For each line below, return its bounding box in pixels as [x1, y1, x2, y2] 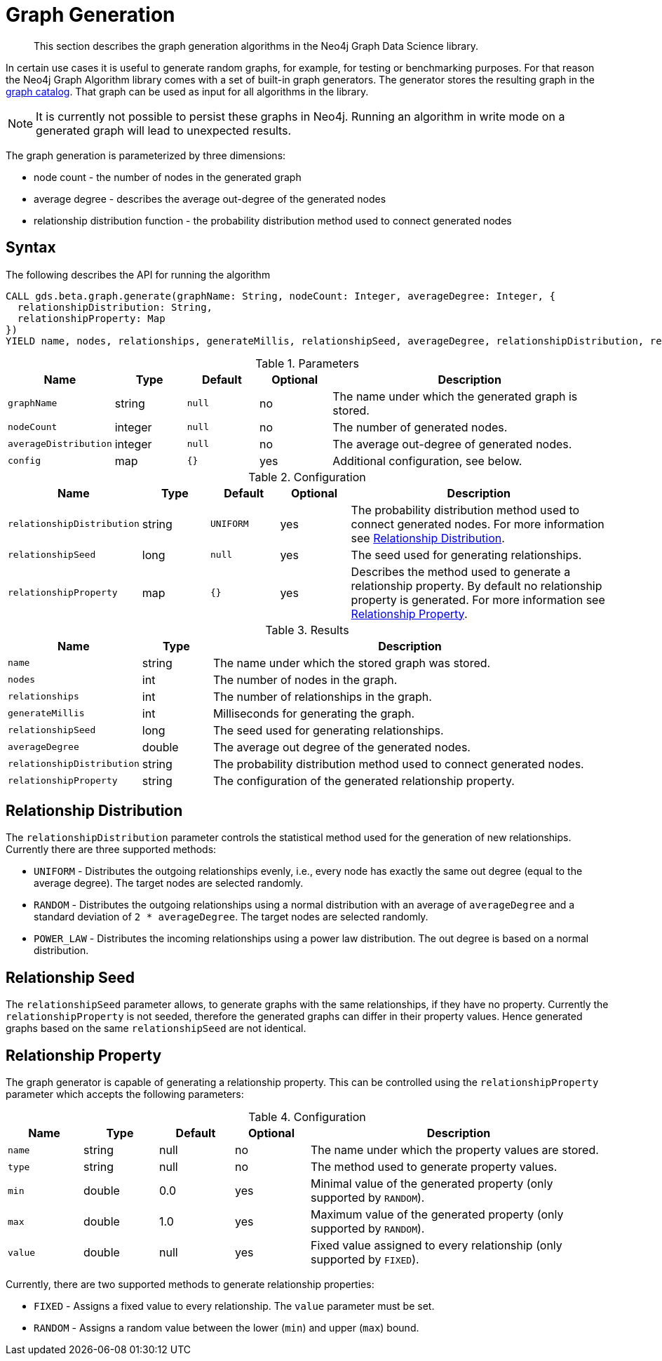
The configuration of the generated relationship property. [212, 773, 515, 788]
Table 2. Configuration [248, 469, 366, 484]
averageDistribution [8, 438, 112, 450]
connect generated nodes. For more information [351, 516, 604, 531]
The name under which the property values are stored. [311, 1143, 599, 1158]
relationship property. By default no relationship [351, 578, 602, 593]
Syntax [6, 239, 56, 257]
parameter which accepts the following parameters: [6, 1088, 244, 1101]
